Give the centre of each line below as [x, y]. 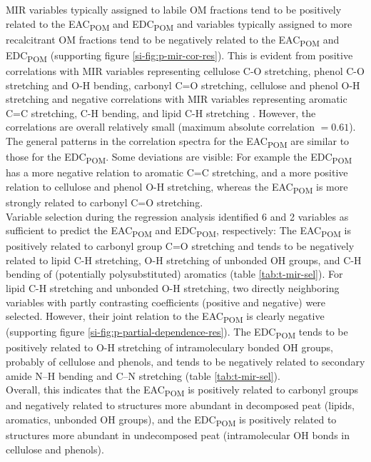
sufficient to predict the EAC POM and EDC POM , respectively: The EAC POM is [178, 231]
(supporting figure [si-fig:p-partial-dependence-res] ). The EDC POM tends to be [177, 333]
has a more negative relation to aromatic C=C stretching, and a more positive [177, 172]
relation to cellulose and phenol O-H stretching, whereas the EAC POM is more [177, 187]
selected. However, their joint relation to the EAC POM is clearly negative [165, 317]
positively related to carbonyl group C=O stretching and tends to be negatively [180, 246]
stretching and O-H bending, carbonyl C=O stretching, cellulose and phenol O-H [183, 85]
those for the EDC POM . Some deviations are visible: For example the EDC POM [179, 157]
